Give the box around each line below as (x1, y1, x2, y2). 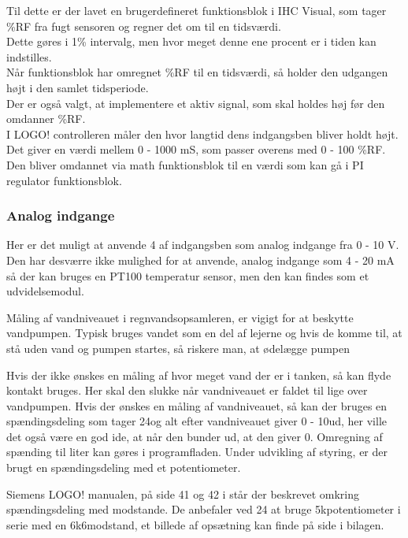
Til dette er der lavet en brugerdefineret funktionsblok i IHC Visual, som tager (6, 2, 387, 18)
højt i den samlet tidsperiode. (6, 79, 149, 95)
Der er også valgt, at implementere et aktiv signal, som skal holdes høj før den (6, 95, 385, 111)
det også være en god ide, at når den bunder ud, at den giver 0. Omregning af (6, 428, 383, 444)
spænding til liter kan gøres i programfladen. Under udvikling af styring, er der (6, 443, 388, 460)
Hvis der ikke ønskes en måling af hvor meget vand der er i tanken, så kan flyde (6, 366, 391, 383)
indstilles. (6, 48, 52, 65)
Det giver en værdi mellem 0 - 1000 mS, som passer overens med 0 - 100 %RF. (6, 141, 386, 158)
